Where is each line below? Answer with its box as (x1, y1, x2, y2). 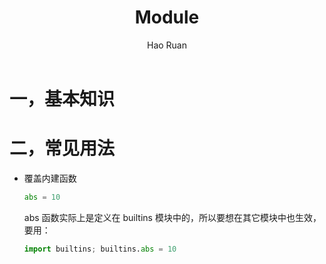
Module (134, 6, 200, 29)
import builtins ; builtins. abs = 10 (23, 244, 177, 254)
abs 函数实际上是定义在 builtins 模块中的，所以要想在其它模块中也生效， (23, 211, 322, 223)
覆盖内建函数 (23, 172, 77, 184)
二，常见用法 (9, 137, 116, 160)
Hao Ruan (146, 39, 188, 51)
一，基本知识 (9, 87, 116, 110)
